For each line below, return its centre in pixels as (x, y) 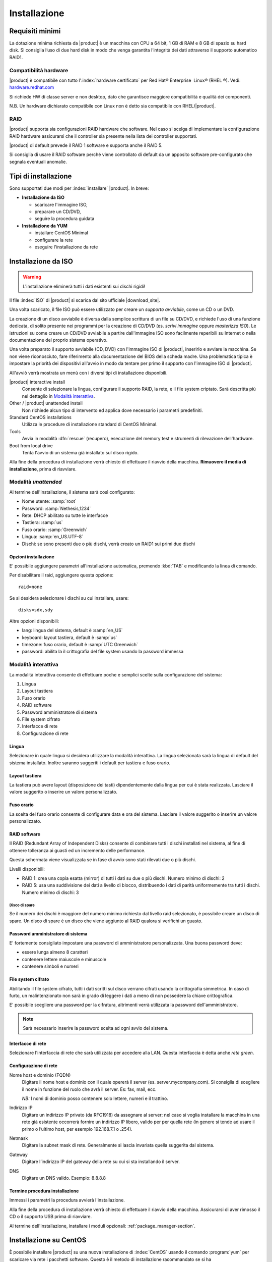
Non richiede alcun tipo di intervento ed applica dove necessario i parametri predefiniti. (113, 410)
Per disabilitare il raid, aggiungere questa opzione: (61, 575)
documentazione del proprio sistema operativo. (58, 340)
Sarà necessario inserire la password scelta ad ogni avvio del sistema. (96, 1028)
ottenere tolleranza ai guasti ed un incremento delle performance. (77, 850)
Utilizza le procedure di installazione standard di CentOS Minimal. (90, 425)
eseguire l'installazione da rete (66, 247)
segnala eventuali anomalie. (38, 162)
